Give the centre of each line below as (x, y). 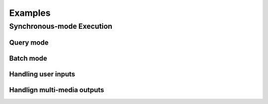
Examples (30, 13)
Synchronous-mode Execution (61, 26)
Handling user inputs (42, 74)
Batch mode (28, 58)
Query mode (29, 42)
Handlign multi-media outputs (57, 90)
